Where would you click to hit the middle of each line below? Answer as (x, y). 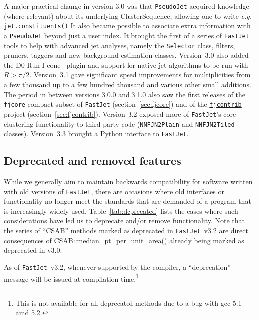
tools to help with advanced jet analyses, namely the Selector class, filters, (120, 45)
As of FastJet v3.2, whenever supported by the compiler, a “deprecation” (117, 266)
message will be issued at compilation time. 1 (71, 278)
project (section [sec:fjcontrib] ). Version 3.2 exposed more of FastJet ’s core (120, 114)
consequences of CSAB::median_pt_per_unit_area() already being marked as (124, 240)
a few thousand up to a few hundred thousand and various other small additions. (128, 84)
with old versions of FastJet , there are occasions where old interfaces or (114, 191)
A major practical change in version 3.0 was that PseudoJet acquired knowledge (127, 6)
